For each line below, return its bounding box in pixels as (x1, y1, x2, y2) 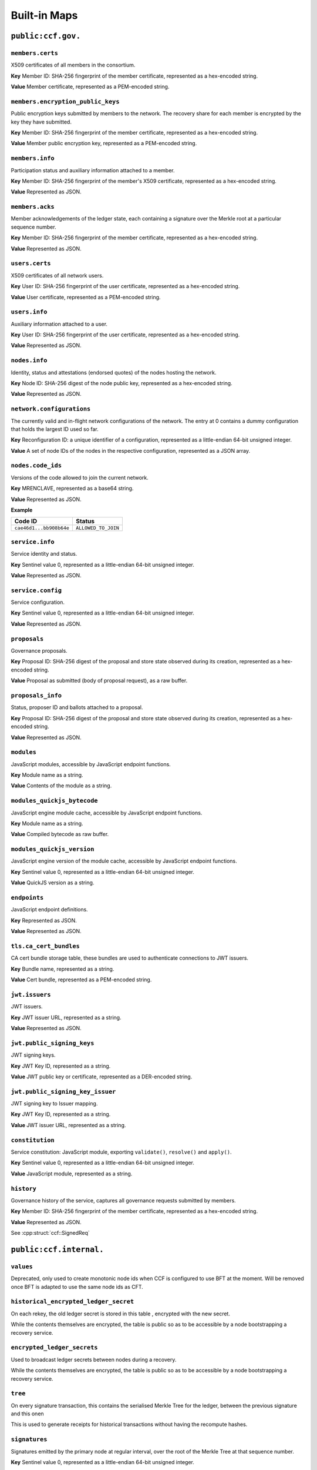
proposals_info (11, 691, 62, 699)
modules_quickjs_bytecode (11, 797, 98, 805)
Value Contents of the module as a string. (11, 782, 112, 789)
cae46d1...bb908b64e (14, 525, 70, 532)
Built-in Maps (11, 9, 78, 22)
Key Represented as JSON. (11, 917, 77, 924)
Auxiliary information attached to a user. (11, 320, 108, 328)
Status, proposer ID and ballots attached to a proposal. (11, 704, 143, 711)
